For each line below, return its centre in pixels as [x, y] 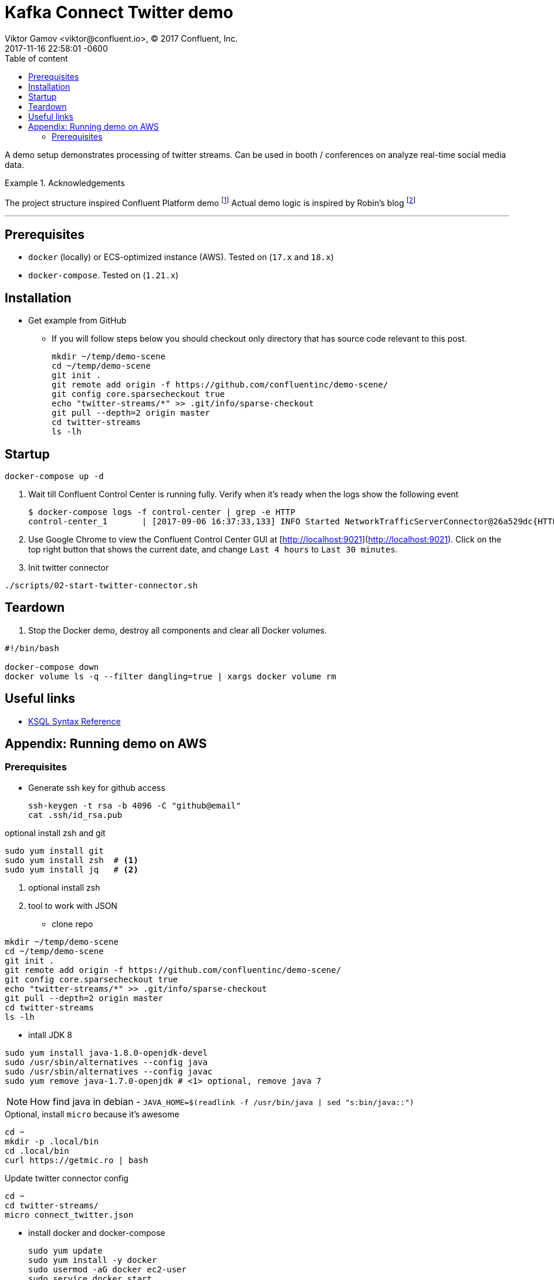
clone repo [72, 924]
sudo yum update [65, 1250]
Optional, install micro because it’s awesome [92, 1114]
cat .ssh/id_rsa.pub [75, 815]
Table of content [36, 58]
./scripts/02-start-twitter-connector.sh [101, 585]
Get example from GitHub [77, 321]
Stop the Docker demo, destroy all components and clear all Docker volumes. [178, 630]
